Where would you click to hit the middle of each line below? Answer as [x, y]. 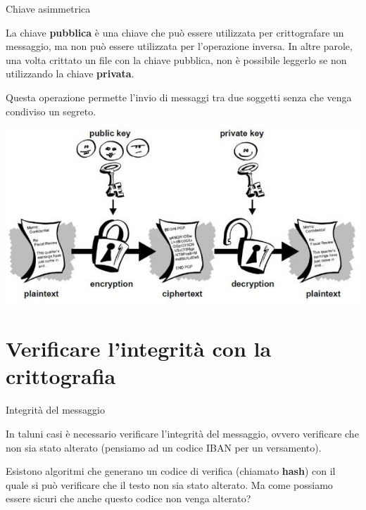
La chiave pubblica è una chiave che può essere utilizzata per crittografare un [175, 32]
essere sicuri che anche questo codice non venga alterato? [128, 498]
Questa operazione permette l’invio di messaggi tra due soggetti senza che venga [179, 97]
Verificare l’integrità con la [139, 349]
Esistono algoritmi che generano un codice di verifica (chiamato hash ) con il [171, 471]
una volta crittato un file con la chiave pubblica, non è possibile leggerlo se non [176, 59]
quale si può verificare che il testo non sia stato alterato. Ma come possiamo [169, 484]
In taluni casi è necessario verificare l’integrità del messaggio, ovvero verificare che [182, 433]
